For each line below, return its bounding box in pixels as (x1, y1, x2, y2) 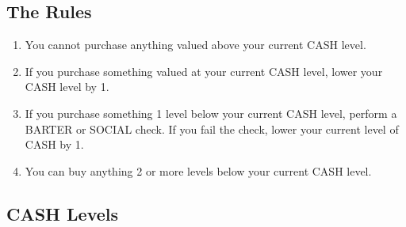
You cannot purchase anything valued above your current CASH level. (25, 36, 366, 53)
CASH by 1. (25, 136, 84, 153)
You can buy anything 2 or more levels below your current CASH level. (25, 162, 372, 179)
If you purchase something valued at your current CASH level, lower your (25, 62, 383, 79)
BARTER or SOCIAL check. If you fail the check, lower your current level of (25, 120, 399, 137)
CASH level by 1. (25, 78, 109, 95)
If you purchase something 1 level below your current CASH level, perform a (25, 104, 397, 121)
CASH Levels (6, 201, 119, 225)
